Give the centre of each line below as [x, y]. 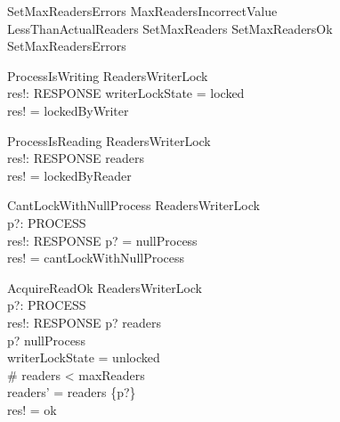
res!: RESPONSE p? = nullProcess [102, 240]
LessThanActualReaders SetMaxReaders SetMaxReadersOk [170, 28]
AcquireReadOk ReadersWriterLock [105, 287]
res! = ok [32, 409]
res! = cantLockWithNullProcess [96, 258]
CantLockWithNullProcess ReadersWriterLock [134, 205]
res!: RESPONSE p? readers [84, 322]
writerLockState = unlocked [84, 357]
